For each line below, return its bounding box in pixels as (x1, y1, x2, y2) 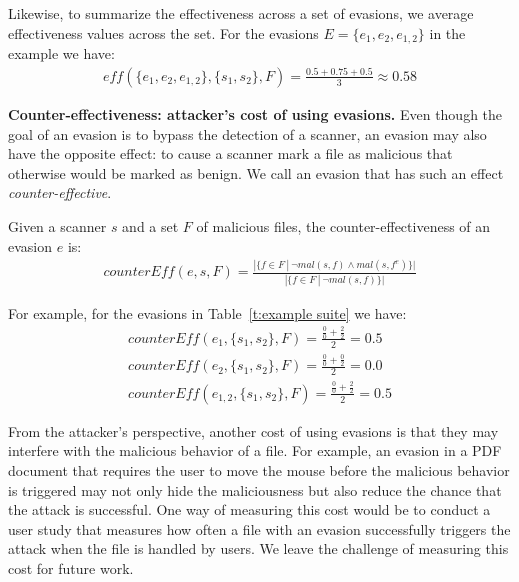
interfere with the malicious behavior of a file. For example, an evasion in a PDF (8, 440, 502, 461)
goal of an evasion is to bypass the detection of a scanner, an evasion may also (8, 123, 487, 144)
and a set (122, 215, 179, 236)
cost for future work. (8, 557, 134, 578)
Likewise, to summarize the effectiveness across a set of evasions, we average (8, 3, 474, 23)
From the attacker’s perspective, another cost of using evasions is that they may (8, 420, 499, 441)
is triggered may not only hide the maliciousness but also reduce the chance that (8, 479, 502, 500)
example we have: (8, 43, 115, 64)
